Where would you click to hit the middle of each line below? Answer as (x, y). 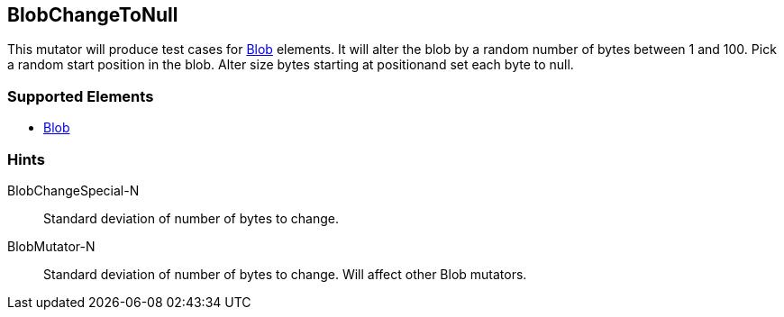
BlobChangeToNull (93, 15)
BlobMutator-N (51, 246)
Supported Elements (81, 96)
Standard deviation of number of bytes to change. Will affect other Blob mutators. (285, 274)
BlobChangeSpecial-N (73, 190)
